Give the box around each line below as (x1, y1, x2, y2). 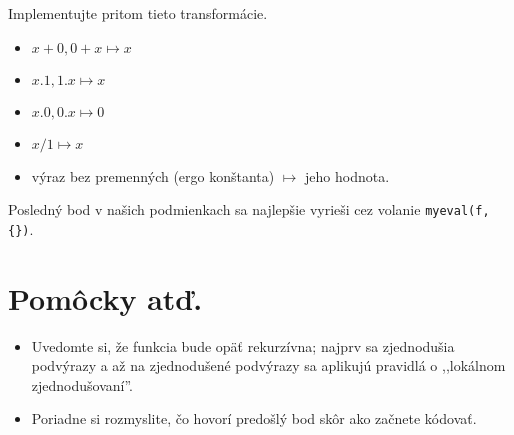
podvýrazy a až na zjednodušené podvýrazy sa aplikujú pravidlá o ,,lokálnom (31, 355, 506, 376)
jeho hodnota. (305, 165, 390, 186)
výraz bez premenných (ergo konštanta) (31, 165, 275, 186)
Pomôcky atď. (8, 277, 203, 318)
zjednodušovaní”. (31, 374, 134, 395)
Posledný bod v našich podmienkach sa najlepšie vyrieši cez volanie (8, 199, 421, 220)
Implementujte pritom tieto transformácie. (8, 3, 268, 23)
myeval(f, (425, 204, 490, 219)
